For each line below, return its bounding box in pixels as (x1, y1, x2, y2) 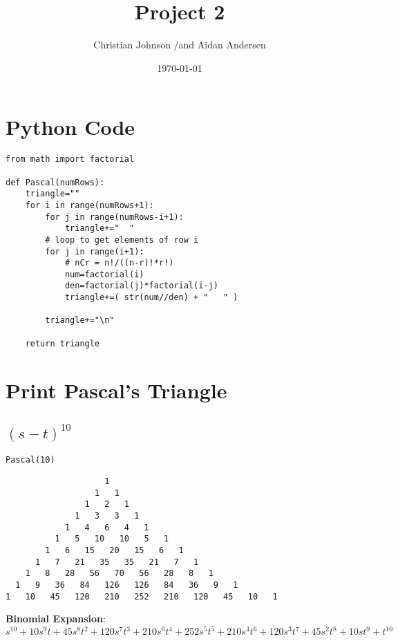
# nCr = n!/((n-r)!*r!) (64, 258, 174, 268)
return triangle (25, 338, 100, 349)
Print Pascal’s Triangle (6, 375, 227, 404)
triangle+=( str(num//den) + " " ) (64, 292, 238, 303)
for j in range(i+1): (45, 246, 144, 257)
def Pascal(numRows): (6, 177, 105, 187)
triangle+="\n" (45, 315, 115, 326)
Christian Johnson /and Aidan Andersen (93, 37, 266, 52)
